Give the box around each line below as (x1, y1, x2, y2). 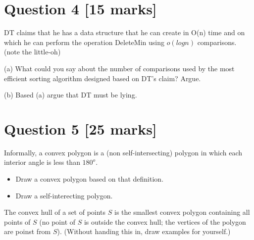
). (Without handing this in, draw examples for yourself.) (57, 226, 231, 237)
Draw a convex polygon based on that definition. (15, 174, 164, 184)
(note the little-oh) (4, 47, 61, 57)
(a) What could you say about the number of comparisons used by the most (4, 63, 235, 73)
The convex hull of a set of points (4, 207, 106, 217)
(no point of (39, 216, 76, 227)
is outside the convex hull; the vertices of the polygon (84, 216, 246, 227)
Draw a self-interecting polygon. (15, 190, 113, 200)
